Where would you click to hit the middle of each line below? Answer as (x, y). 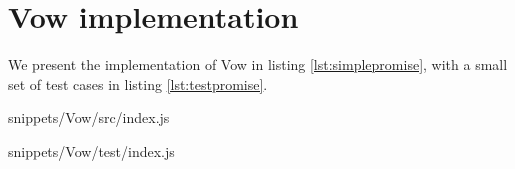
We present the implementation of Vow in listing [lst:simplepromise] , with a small (258, 64)
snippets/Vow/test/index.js (91, 150)
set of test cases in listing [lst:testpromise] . (138, 83)
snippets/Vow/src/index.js (89, 117)
